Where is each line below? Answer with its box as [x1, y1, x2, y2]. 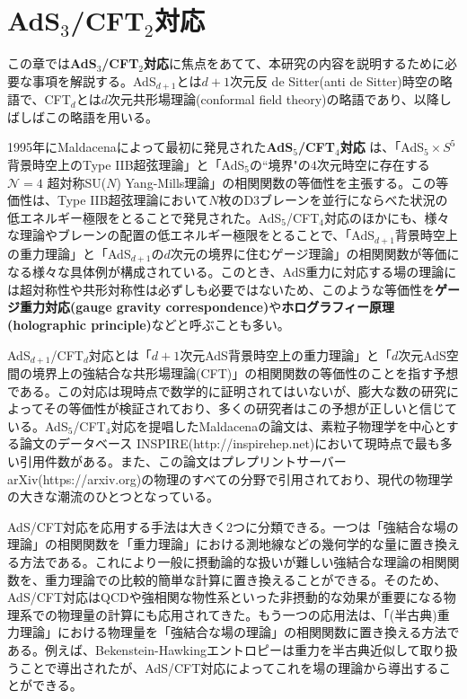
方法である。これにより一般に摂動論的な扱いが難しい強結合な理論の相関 [19, 553, 447, 571]
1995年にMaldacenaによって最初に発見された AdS [7, 137, 294, 156]
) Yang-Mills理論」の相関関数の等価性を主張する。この [116, 173, 436, 191]
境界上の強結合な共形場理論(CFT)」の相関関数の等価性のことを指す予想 [31, 364, 459, 383]
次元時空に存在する [316, 155, 430, 173]
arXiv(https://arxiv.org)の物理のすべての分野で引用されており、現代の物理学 [7, 469, 454, 488]
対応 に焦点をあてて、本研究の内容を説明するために [144, 54, 445, 73]
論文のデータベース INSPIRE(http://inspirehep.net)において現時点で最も [19, 434, 440, 453]
